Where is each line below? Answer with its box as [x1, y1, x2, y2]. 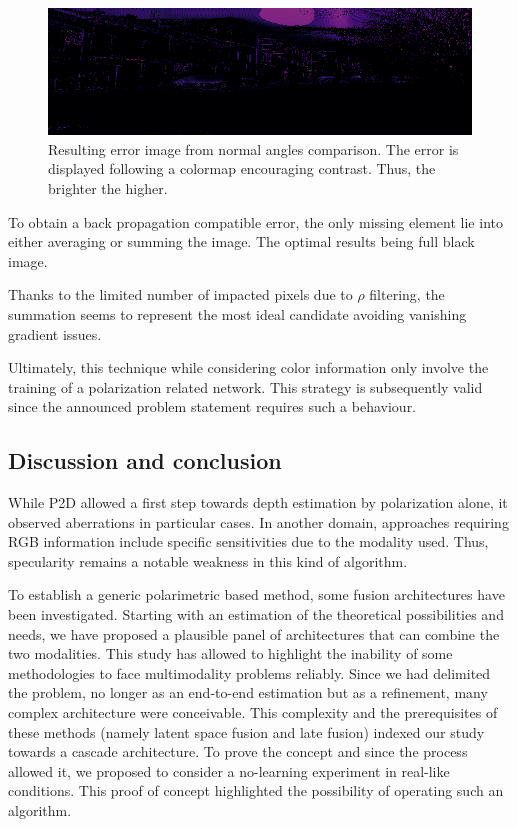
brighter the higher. [48, 177, 168, 198]
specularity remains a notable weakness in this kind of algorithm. [8, 550, 408, 571]
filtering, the [369, 284, 445, 305]
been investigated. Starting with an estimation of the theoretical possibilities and [8, 604, 504, 625]
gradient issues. [8, 323, 102, 344]
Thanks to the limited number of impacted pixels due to [8, 284, 353, 305]
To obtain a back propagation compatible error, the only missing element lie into [8, 211, 503, 232]
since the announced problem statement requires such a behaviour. [8, 396, 417, 417]
